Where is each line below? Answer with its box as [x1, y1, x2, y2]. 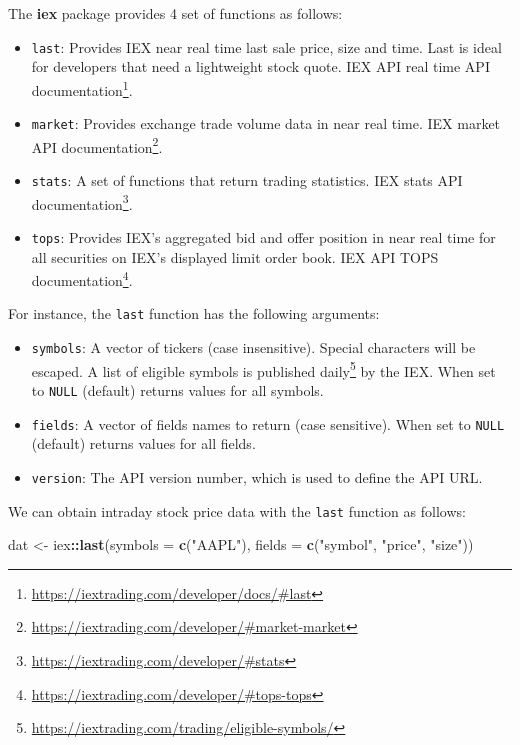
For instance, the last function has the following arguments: [8, 303, 380, 324]
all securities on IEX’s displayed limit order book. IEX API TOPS [31, 246, 439, 267]
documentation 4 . [31, 267, 133, 290]
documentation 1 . [31, 76, 133, 100]
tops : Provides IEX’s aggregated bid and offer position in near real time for [31, 226, 496, 247]
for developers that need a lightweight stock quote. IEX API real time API [31, 56, 490, 77]
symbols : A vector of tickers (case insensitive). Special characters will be [31, 337, 476, 358]
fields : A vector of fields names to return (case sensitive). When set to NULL [31, 413, 505, 434]
